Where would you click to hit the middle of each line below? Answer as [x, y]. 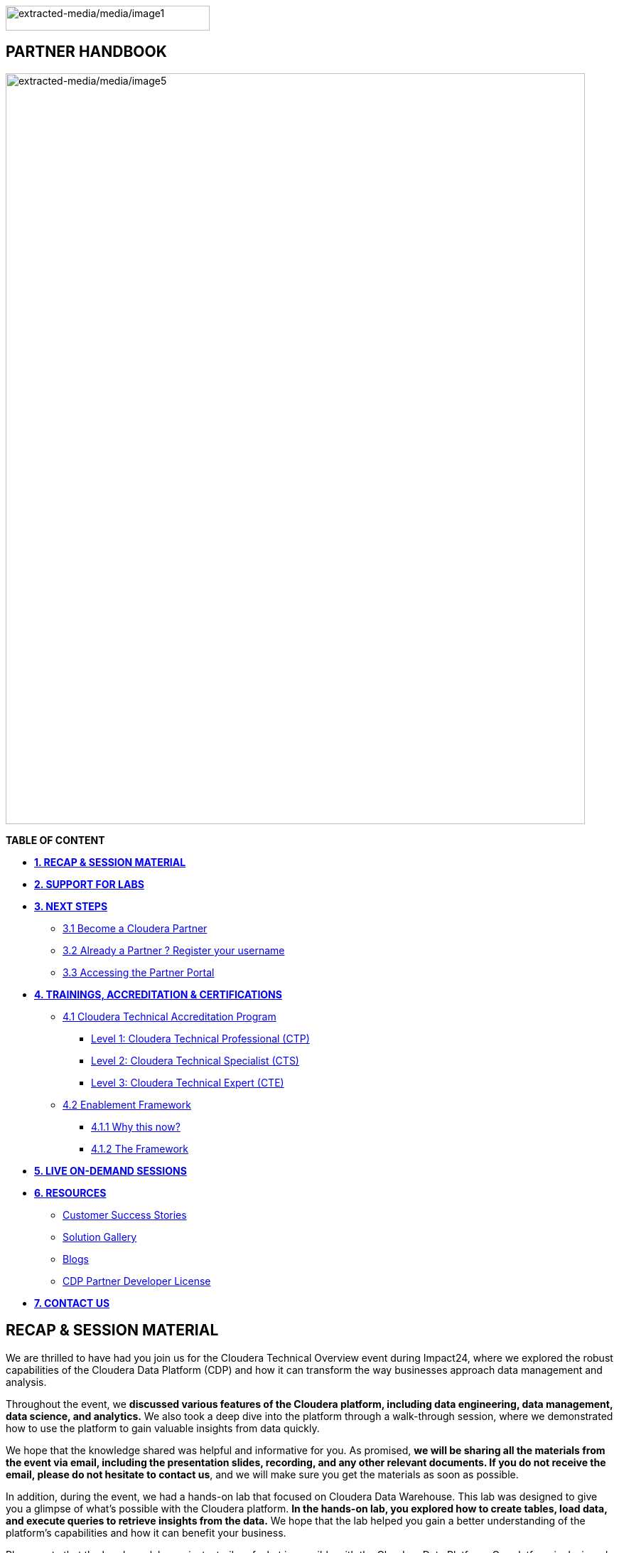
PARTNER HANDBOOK [86, 52]
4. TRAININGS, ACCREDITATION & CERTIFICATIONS [158, 994]
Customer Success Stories [125, 1215]
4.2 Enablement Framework [127, 1104]
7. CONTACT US [72, 1303]
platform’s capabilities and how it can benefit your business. [146, 1532]
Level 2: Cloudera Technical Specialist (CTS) [195, 1060]
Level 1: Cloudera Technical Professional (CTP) [200, 1038]
